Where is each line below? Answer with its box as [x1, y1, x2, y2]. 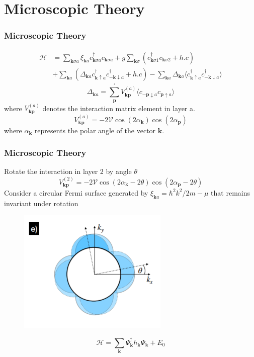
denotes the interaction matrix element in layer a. [42, 103, 195, 113]
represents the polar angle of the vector [34, 125, 156, 135]
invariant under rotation [4, 198, 78, 208]
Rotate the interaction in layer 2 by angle [4, 166, 132, 176]
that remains [211, 187, 250, 198]
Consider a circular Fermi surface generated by [4, 187, 148, 198]
